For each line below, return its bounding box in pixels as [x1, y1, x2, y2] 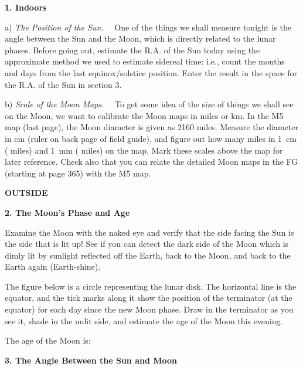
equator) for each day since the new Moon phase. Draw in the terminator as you [5, 303, 294, 315]
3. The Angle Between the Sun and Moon [5, 354, 178, 366]
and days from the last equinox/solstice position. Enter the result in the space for [5, 66, 298, 79]
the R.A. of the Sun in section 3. [5, 78, 122, 90]
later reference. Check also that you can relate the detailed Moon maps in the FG [5, 155, 298, 168]
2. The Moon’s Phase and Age [5, 206, 130, 218]
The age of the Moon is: [5, 334, 91, 347]
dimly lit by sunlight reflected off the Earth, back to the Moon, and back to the [5, 249, 291, 261]
